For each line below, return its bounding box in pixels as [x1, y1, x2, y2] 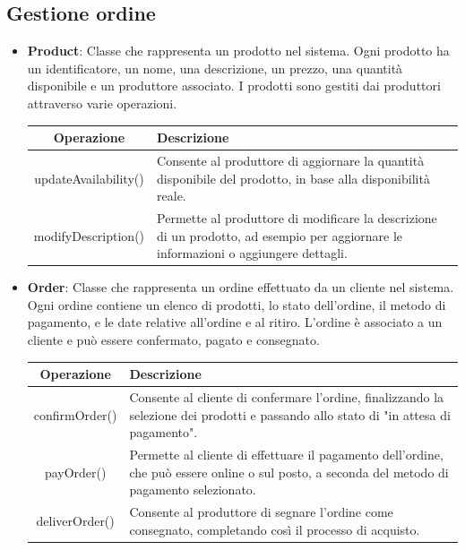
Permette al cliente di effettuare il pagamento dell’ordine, [129, 444, 443, 463]
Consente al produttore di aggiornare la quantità [157, 150, 425, 169]
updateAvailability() [34, 168, 144, 187]
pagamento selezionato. [129, 480, 256, 499]
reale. [157, 186, 186, 205]
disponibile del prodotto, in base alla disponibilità [157, 168, 430, 187]
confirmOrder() [33, 405, 117, 424]
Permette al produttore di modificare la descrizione [157, 208, 437, 227]
